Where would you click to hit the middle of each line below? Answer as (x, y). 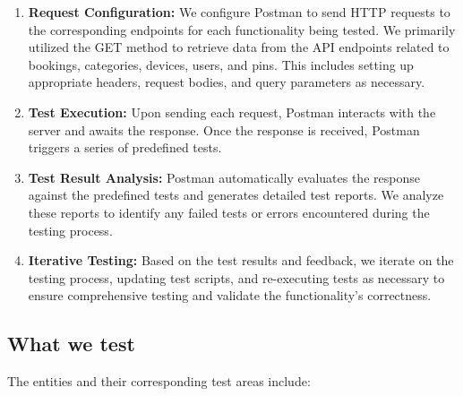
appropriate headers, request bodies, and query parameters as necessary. (227, 82)
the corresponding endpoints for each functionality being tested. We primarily (242, 29)
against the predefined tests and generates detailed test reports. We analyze (236, 195)
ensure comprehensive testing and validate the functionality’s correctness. (230, 295)
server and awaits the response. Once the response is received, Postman (224, 129)
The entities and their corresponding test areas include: (159, 381)
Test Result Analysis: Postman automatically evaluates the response (224, 177)
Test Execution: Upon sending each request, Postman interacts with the (232, 112)
